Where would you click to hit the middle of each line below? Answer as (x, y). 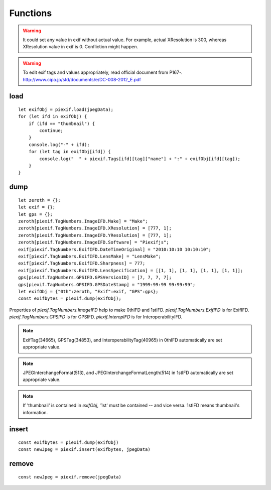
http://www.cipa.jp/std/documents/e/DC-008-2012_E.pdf (82, 79)
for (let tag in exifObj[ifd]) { (70, 152)
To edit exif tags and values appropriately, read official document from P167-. (103, 72)
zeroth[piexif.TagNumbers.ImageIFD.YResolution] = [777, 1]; (95, 235)
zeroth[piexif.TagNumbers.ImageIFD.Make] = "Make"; (83, 221)
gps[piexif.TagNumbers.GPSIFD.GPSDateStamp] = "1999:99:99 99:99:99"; (107, 284)
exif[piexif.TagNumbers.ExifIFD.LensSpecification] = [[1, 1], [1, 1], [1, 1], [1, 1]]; (131, 270)
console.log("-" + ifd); (59, 145)
